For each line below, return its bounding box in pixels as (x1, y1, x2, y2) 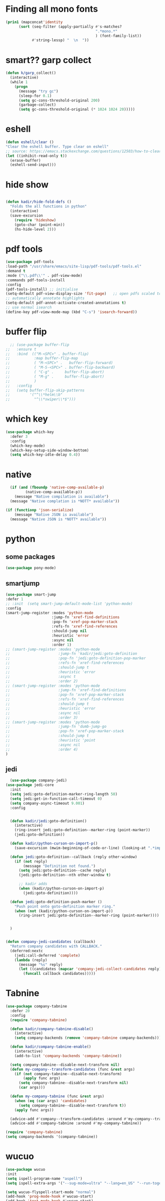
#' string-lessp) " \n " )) (31, 38, 90, 43)
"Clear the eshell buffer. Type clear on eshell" (5, 144, 109, 149)
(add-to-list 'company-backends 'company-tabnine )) (14, 1053, 122, 1058)
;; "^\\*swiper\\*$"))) (5, 397, 76, 402)
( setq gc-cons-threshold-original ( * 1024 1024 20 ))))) (18, 107, 135, 112)
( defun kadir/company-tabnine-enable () (10, 1044, 92, 1049)
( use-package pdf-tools (5, 260, 54, 264)
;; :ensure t (5, 347, 37, 352)
